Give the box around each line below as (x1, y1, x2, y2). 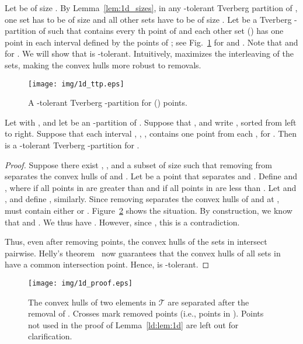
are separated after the (168, 296, 249, 308)
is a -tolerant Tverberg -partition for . (5, 139, 140, 151)
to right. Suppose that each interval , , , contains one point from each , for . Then (5, 127, 297, 140)
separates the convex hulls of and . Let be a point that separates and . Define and (5, 170, 297, 182)
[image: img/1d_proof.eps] (28, 279, 133, 287)
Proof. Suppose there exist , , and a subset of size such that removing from (5, 158, 272, 171)
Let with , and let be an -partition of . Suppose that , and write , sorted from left (5, 116, 297, 128)
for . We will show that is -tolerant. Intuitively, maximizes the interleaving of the (5, 47, 294, 60)
